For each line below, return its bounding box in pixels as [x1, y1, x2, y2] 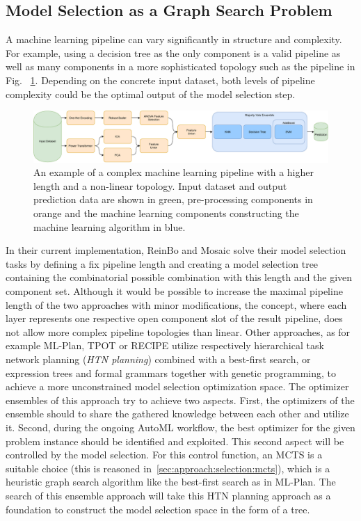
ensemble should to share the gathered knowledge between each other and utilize [6, 406, 349, 421]
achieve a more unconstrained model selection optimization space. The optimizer [6, 379, 349, 394]
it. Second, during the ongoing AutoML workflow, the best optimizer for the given [6, 419, 355, 434]
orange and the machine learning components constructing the [33, 206, 299, 221]
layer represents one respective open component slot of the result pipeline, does [6, 311, 343, 326]
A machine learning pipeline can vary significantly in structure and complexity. [6, 32, 342, 47]
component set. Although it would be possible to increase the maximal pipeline [6, 284, 343, 298]
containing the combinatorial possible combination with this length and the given [6, 270, 353, 284]
